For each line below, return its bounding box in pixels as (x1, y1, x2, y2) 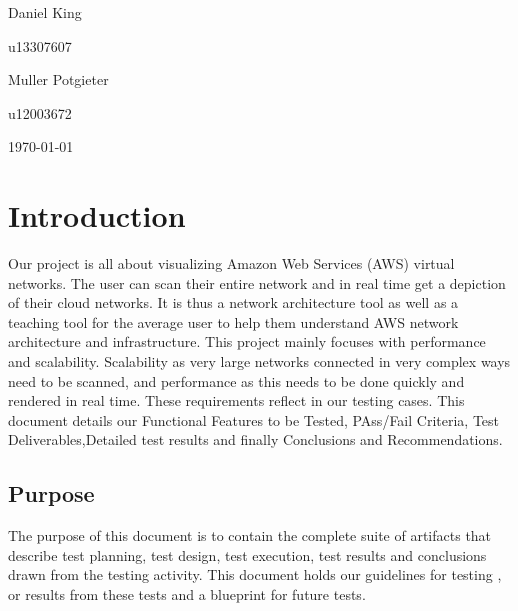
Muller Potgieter (8, 69, 109, 90)
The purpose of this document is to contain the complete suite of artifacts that (8, 525, 492, 546)
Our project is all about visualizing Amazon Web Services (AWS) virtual (8, 253, 455, 274)
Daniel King (8, 2, 82, 22)
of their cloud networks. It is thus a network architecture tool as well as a (8, 292, 459, 313)
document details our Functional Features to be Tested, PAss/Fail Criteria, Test (8, 409, 500, 430)
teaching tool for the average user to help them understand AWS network (8, 311, 459, 332)
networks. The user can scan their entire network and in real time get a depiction (8, 272, 506, 293)
